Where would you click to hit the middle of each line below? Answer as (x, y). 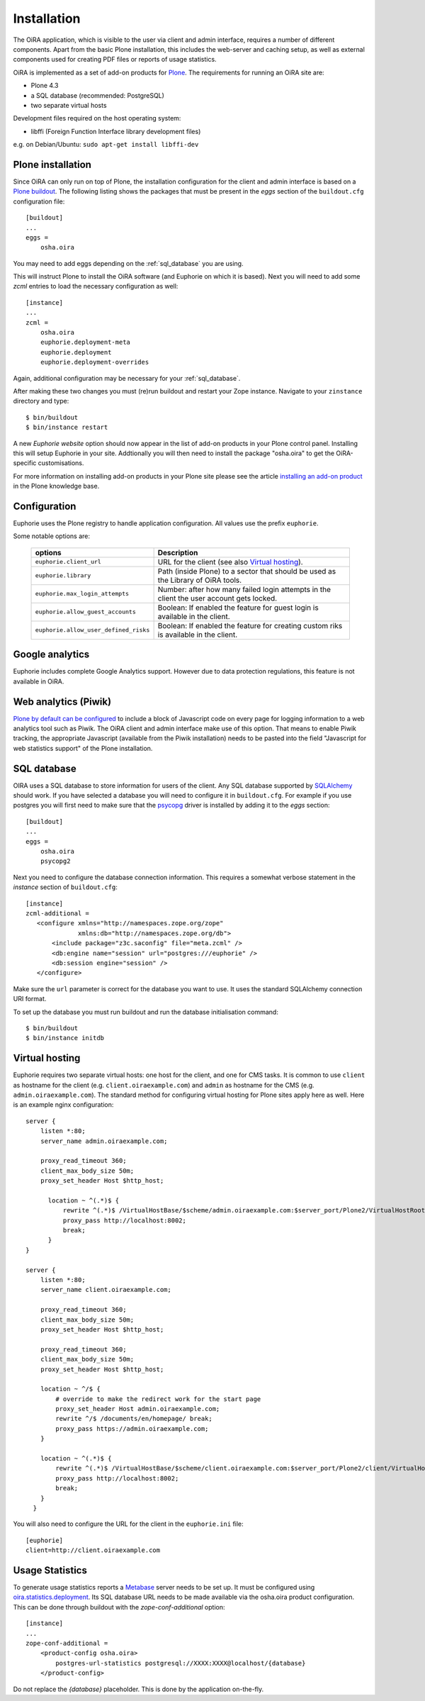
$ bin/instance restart (67, 428)
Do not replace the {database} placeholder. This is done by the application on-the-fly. (138, 1689)
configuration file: (39, 201)
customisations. (61, 463)
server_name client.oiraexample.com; (106, 1290)
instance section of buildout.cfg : (66, 887)
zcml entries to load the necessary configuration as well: (96, 286)
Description (178, 552)
